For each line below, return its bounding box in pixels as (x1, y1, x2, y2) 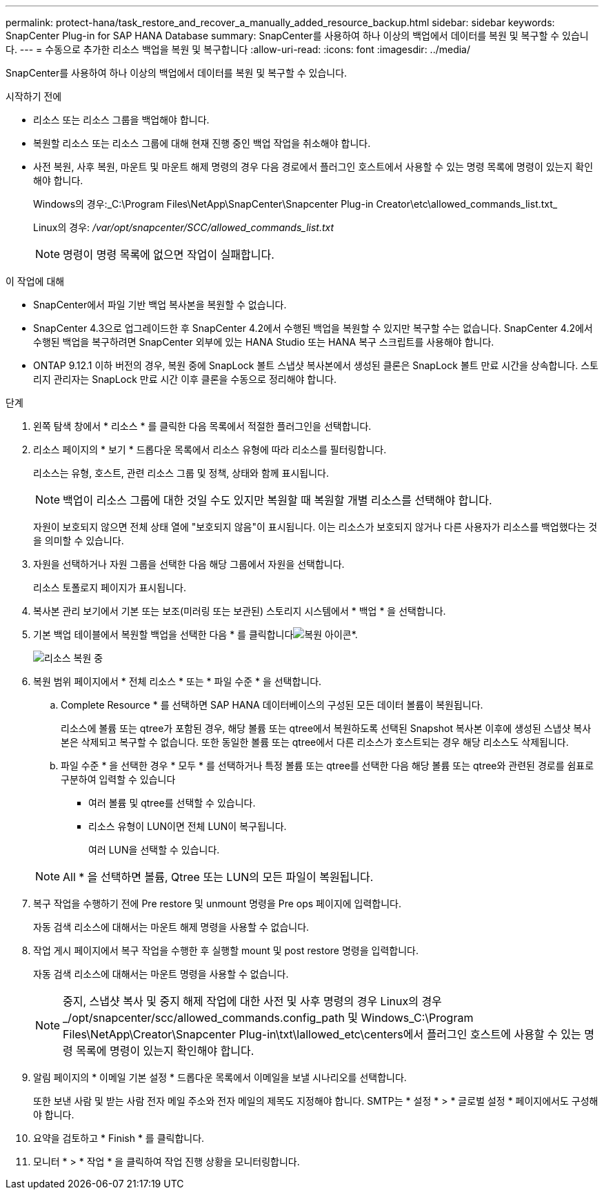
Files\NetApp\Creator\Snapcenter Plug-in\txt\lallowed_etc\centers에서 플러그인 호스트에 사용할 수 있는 (63, 1027, 581, 1041)
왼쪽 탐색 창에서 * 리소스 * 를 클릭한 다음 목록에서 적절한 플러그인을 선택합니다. (33, 420, 372, 432)
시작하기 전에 (6, 90, 62, 102)
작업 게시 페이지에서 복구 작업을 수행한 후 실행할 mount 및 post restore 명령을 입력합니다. (33, 945, 419, 956)
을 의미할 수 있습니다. (33, 535, 124, 546)
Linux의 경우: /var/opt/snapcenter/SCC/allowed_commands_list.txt (33, 221, 334, 233)
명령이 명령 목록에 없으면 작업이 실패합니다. (63, 248, 274, 261)
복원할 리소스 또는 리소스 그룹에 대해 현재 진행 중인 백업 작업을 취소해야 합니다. (33, 137, 371, 149)
